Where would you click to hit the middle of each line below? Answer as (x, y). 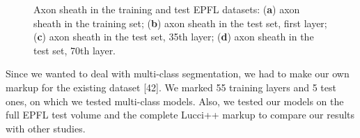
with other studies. (46, 128)
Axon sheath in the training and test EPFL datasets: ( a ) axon (167, 9)
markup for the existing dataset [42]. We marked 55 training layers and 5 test (171, 87)
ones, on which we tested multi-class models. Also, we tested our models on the (175, 101)
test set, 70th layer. (75, 50)
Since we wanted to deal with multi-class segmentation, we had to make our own (178, 74)
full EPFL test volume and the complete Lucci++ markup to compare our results (180, 115)
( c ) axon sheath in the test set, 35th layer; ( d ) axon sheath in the (174, 37)
